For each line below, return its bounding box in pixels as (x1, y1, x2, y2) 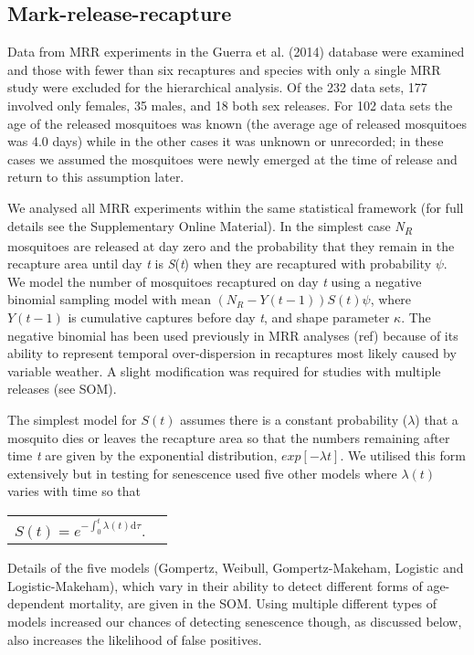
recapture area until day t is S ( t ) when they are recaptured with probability (7, 254, 432, 273)
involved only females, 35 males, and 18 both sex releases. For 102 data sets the (7, 95, 453, 114)
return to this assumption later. (7, 167, 184, 186)
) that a (415, 410, 458, 429)
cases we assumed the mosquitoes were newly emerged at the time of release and (7, 149, 458, 168)
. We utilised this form (340, 446, 466, 465)
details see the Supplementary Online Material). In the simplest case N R (7, 216, 413, 238)
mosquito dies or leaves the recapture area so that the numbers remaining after (7, 428, 450, 447)
